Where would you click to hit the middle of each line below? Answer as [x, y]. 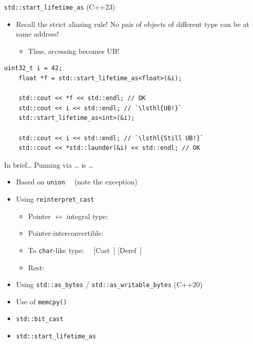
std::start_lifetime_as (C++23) [60, 7]
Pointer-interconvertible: [66, 233]
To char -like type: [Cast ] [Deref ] [85, 250]
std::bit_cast [40, 319]
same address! [38, 34]
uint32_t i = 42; [33, 68]
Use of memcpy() [41, 301]
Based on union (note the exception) [77, 182]
